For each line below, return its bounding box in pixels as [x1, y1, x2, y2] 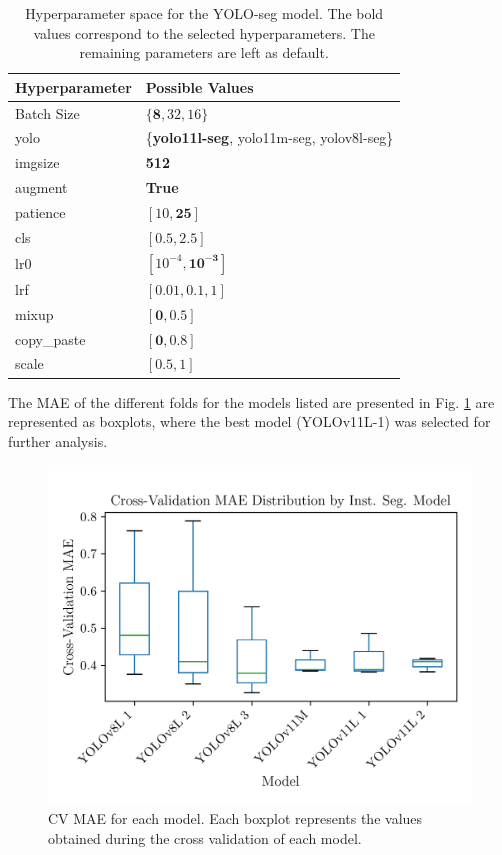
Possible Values [145, 76, 254, 97]
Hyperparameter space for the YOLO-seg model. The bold [25, 3, 384, 23]
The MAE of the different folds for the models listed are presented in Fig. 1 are [8, 391, 495, 412]
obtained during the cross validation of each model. [48, 827, 362, 848]
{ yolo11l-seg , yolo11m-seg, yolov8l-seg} [145, 127, 394, 148]
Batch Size [15, 102, 80, 123]
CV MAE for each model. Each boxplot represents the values [48, 808, 423, 829]
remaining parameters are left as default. [79, 42, 329, 63]
